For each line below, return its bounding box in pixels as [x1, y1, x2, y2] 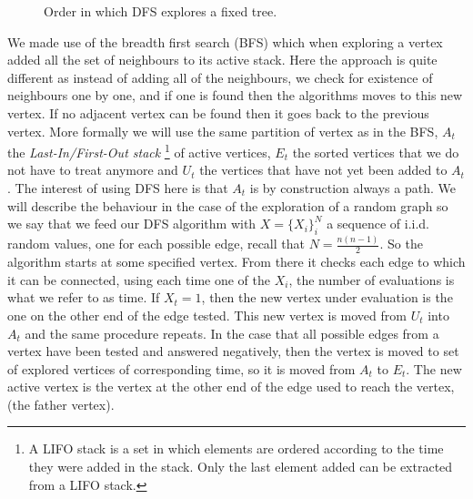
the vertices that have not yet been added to [199, 160, 448, 179]
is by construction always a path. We [249, 178, 456, 197]
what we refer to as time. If [7, 288, 160, 307]
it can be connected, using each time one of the [7, 270, 270, 289]
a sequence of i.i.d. [327, 214, 429, 233]
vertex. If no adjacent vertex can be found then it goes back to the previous [7, 103, 429, 122]
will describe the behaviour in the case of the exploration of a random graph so [7, 196, 448, 215]
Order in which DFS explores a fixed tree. [44, 2, 277, 20]
